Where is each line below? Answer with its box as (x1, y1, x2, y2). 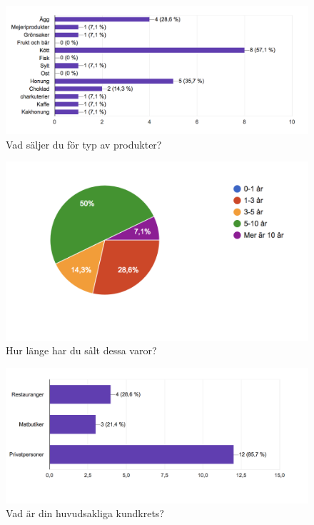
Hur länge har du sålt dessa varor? (6, 343, 157, 358)
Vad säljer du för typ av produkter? (6, 136, 162, 151)
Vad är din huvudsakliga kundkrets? (6, 506, 164, 521)
